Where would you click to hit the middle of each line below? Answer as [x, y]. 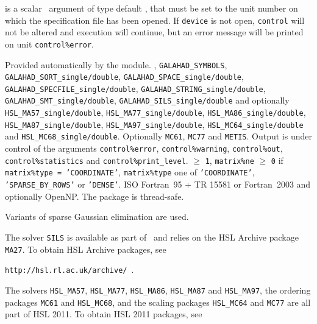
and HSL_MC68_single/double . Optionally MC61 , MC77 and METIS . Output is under [158, 136]
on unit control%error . [49, 44]
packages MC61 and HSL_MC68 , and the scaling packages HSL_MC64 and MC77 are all [158, 302]
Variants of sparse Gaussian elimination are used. [97, 217]
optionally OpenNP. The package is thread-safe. [94, 196]
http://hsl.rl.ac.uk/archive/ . [69, 269]
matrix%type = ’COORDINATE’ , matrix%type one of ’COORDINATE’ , [130, 172]
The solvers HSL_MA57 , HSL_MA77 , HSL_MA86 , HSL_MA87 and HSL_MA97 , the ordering [158, 290]
